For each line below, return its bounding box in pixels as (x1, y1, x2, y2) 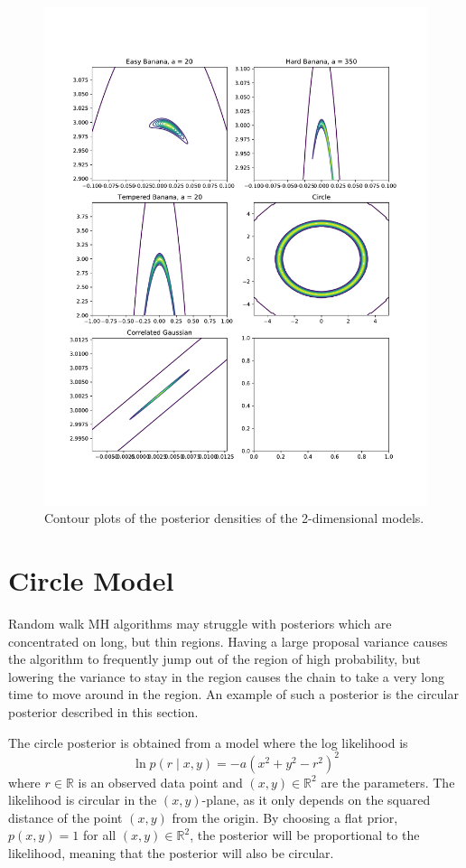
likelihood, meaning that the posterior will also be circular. (8, 844, 334, 863)
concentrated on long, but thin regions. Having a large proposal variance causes (8, 631, 448, 650)
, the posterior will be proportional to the (190, 826, 420, 845)
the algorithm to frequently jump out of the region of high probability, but (8, 649, 421, 668)
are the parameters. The (321, 772, 455, 791)
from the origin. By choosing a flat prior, (172, 807, 398, 826)
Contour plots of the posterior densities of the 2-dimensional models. (44, 509, 424, 527)
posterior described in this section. (8, 702, 199, 721)
